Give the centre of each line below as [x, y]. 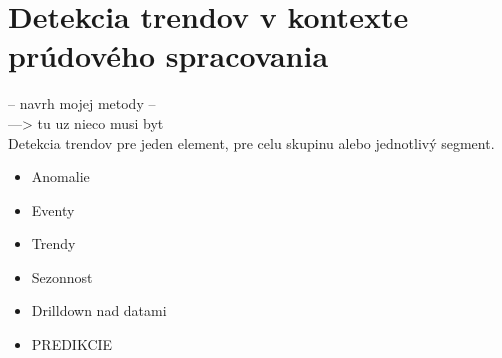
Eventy [53, 209]
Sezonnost [62, 276]
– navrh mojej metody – [82, 103]
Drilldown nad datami [99, 310]
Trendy [53, 243]
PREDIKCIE [72, 344]
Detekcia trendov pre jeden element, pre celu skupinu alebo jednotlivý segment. [251, 142]
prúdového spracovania [168, 55]
